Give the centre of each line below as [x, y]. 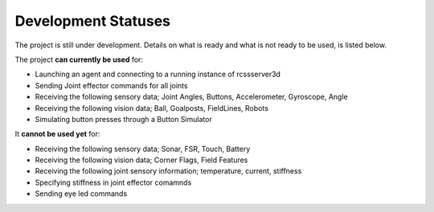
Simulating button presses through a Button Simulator [123, 119]
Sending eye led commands [81, 194]
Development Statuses [93, 21]
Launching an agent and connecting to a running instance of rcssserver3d [158, 74]
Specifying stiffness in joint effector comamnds [113, 182]
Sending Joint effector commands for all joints [111, 85]
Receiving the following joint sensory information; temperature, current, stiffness [168, 171]
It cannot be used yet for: [57, 134]
